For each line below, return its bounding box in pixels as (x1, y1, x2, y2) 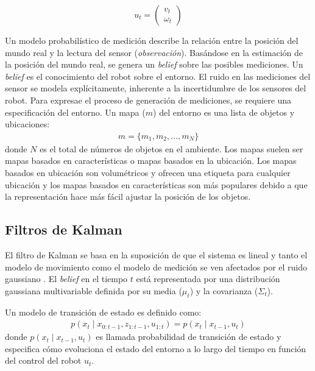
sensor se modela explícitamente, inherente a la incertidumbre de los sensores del (5, 82, 306, 94)
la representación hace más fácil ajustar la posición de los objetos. (5, 190, 251, 203)
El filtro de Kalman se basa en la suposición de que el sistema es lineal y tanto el (5, 248, 308, 261)
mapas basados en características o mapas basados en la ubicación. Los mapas (5, 154, 297, 167)
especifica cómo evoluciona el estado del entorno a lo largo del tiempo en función (5, 342, 306, 355)
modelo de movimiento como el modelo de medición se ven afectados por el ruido (5, 260, 308, 273)
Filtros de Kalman (5, 220, 122, 239)
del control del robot (5, 354, 82, 367)
